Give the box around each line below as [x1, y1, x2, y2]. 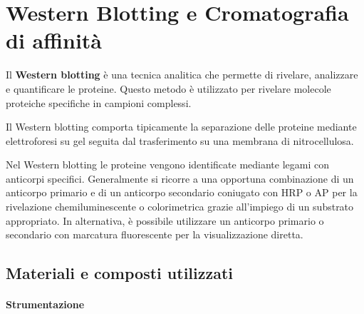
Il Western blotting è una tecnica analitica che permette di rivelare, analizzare [6, 67, 358, 82]
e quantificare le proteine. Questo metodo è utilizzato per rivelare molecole [6, 81, 331, 96]
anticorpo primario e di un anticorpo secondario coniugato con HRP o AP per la [6, 185, 358, 200]
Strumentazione [6, 297, 85, 312]
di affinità [6, 26, 103, 55]
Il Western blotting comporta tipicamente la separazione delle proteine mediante [6, 119, 357, 134]
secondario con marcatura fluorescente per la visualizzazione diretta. [6, 227, 303, 242]
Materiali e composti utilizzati [6, 262, 234, 284]
